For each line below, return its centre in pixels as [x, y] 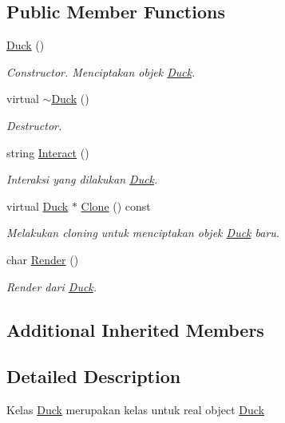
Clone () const [116, 206]
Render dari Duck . [52, 286]
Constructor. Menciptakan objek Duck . [101, 71]
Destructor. [34, 125]
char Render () [43, 259]
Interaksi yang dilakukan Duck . [82, 179]
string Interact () [48, 152]
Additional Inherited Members [135, 329]
